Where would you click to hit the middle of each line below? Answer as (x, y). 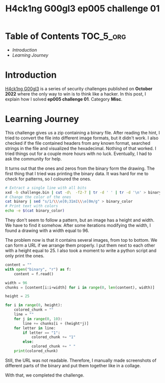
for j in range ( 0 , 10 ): (38, 319)
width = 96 (16, 283)
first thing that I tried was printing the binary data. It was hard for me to (77, 173)
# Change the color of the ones (38, 197)
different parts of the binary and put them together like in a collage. (73, 365)
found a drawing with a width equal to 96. (47, 231)
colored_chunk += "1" (54, 337)
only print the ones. (25, 256)
